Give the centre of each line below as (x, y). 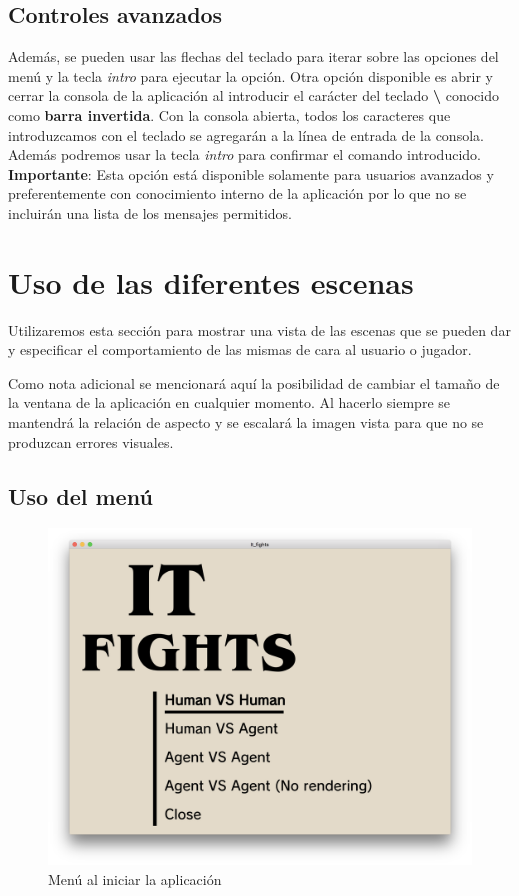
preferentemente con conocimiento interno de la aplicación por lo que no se (237, 193)
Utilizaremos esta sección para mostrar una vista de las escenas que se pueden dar (259, 329)
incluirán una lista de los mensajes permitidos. (150, 212)
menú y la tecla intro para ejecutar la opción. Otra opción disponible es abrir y (250, 75)
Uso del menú (80, 495)
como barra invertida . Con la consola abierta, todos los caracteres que (229, 114)
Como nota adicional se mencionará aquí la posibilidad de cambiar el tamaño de (254, 382)
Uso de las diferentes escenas (211, 281)
